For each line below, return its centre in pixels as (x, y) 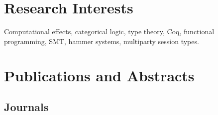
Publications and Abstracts (99, 75)
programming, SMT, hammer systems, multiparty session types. (102, 41)
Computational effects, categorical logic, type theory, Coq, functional (109, 31)
